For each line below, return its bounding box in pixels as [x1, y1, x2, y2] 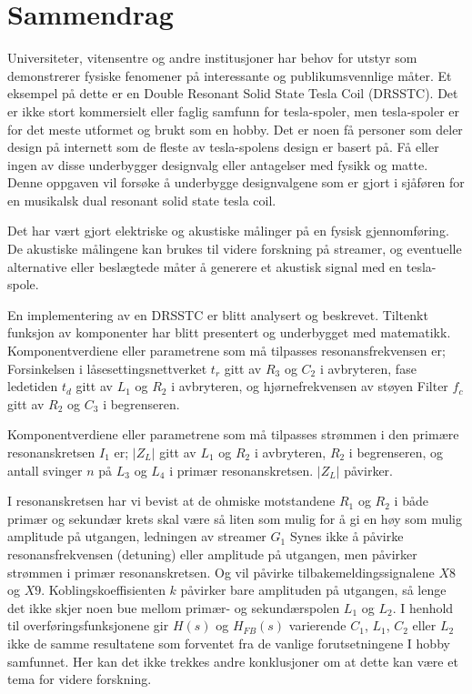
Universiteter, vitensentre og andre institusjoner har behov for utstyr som [7, 48, 417, 67]
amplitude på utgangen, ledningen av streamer [7, 527, 266, 546]
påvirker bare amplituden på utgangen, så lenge [180, 580, 447, 599]
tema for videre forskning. [7, 669, 152, 689]
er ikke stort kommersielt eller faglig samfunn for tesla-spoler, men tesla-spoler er [7, 101, 460, 120]
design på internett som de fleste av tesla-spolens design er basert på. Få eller [7, 137, 439, 156]
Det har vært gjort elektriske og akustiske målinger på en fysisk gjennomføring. [7, 221, 449, 240]
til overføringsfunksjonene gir [7, 616, 169, 635]
